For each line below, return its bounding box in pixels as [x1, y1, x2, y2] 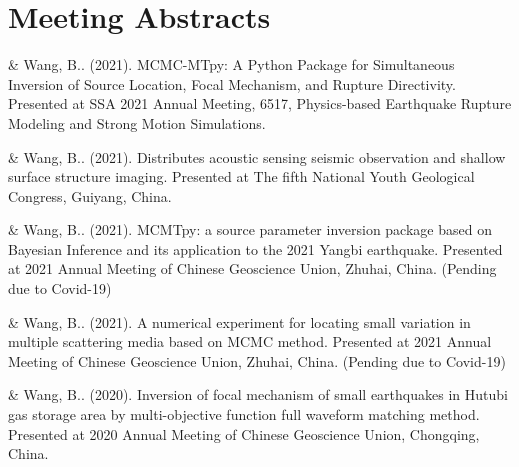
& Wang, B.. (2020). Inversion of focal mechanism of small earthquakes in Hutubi [8, 384, 508, 405]
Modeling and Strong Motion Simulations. [8, 112, 266, 133]
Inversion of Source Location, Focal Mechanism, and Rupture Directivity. [8, 73, 456, 94]
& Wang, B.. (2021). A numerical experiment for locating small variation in [8, 311, 471, 332]
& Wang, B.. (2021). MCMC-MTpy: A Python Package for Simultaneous [8, 54, 455, 75]
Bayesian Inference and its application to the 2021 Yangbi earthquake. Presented [8, 238, 503, 259]
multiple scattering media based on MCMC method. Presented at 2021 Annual [8, 331, 492, 352]
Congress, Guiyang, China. [8, 185, 172, 206]
